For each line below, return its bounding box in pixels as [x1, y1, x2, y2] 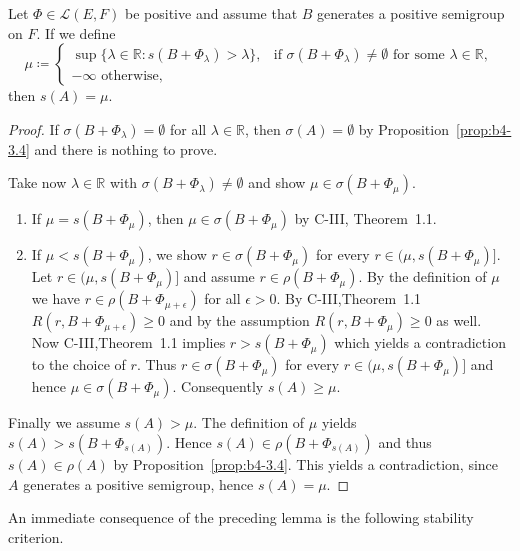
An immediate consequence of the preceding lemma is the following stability [8, 507, 474, 528]
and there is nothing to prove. [34, 138, 218, 159]
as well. [436, 310, 482, 331]
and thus [378, 431, 432, 452]
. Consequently [172, 376, 264, 397]
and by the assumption [169, 310, 310, 331]
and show [248, 172, 306, 193]
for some [393, 47, 445, 62]
